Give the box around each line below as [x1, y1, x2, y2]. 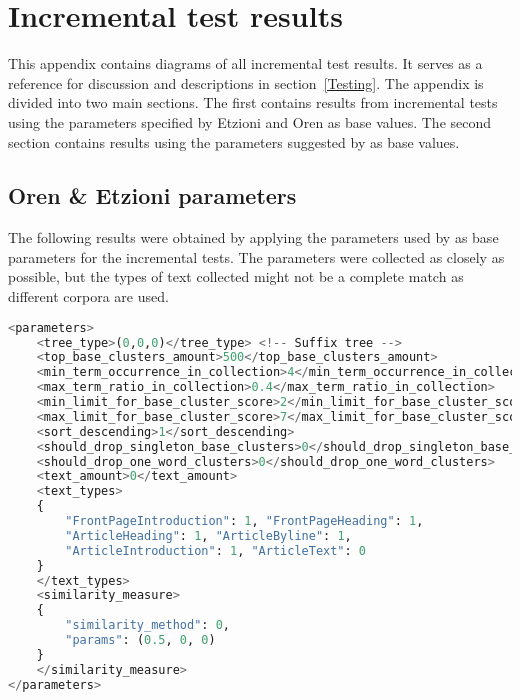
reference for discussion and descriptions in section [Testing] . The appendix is [8, 72, 484, 93]
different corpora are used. [8, 286, 169, 307]
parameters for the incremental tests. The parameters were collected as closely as [8, 246, 505, 267]
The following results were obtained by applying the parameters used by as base [8, 227, 499, 248]
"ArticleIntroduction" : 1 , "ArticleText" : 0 [65, 543, 367, 558]
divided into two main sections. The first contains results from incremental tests [8, 92, 498, 113]
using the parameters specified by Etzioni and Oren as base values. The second [8, 111, 492, 132]
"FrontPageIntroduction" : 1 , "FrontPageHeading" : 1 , [65, 514, 424, 529]
